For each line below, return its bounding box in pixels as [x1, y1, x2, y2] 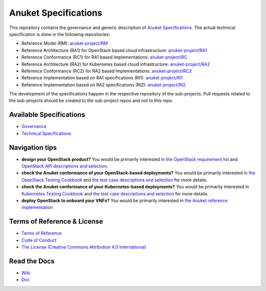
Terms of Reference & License [9, 217, 103, 226]
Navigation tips [9, 143, 57, 152]
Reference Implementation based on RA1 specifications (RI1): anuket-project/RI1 [21, 75, 183, 81]
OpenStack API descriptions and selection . [21, 163, 108, 169]
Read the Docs [9, 257, 55, 265]
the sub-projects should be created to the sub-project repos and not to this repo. [9, 97, 173, 103]
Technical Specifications [21, 130, 71, 136]
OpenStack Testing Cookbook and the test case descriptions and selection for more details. [21, 177, 208, 183]
